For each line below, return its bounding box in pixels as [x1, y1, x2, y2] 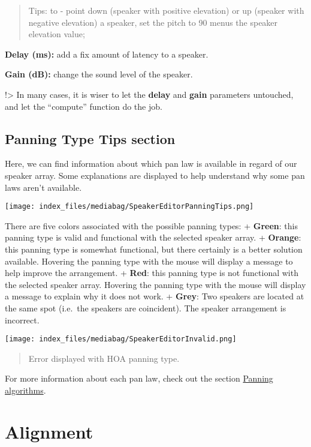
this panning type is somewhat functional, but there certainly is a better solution [5, 242, 303, 255]
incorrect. [5, 313, 40, 326]
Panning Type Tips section [5, 129, 176, 148]
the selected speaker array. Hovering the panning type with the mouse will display [5, 278, 306, 290]
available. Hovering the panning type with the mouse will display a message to [5, 254, 293, 267]
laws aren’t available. [5, 181, 82, 193]
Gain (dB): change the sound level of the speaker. [5, 68, 193, 80]
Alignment [5, 419, 93, 443]
